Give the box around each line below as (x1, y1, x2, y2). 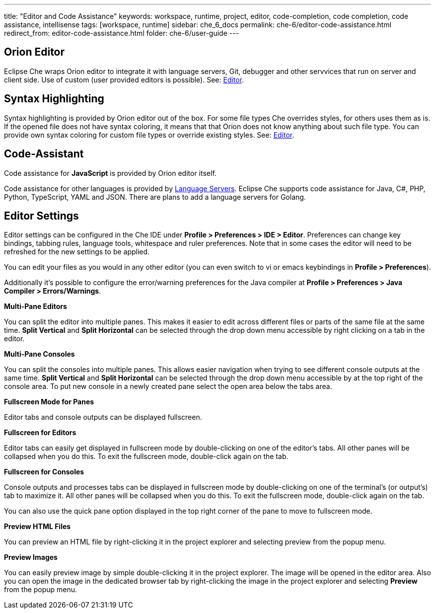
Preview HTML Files (4, 522, 71, 531)
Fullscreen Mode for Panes (4, 397, 94, 406)
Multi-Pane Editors (4, 302, 67, 311)
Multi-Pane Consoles (4, 350, 75, 359)
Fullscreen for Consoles (4, 467, 84, 476)
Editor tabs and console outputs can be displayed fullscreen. (4, 413, 202, 422)
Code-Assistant (4, 148, 84, 160)
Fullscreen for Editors (4, 428, 76, 437)
